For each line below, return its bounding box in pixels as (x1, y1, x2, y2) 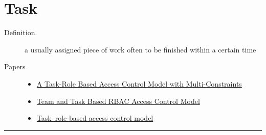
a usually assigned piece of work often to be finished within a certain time (25, 44, 256, 55)
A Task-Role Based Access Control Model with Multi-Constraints (36, 78, 242, 89)
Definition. (4, 27, 37, 38)
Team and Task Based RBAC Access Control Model (36, 95, 200, 106)
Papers (4, 61, 26, 72)
